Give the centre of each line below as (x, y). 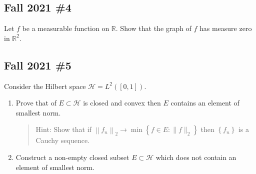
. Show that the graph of (153, 28)
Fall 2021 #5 (38, 65)
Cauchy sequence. (62, 140)
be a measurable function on (66, 28)
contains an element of (205, 103)
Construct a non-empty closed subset (72, 157)
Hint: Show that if (63, 129)
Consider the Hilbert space (45, 86)
